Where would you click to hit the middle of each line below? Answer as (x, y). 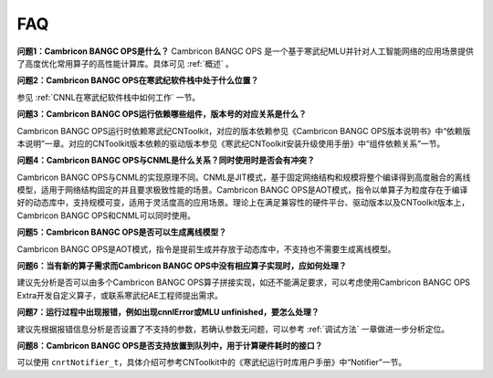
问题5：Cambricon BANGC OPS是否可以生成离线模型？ (122, 232)
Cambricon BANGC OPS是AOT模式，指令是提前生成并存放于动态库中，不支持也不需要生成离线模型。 (206, 249)
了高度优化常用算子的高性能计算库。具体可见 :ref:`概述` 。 (126, 63)
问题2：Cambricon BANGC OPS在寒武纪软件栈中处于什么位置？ (138, 80)
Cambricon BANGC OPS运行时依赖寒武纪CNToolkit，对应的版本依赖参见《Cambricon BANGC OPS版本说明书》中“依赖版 (244, 131)
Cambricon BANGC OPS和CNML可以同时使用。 (106, 215)
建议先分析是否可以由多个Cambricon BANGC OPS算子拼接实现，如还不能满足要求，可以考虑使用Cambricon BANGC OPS (243, 282)
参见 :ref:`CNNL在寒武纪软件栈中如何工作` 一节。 (109, 97)
